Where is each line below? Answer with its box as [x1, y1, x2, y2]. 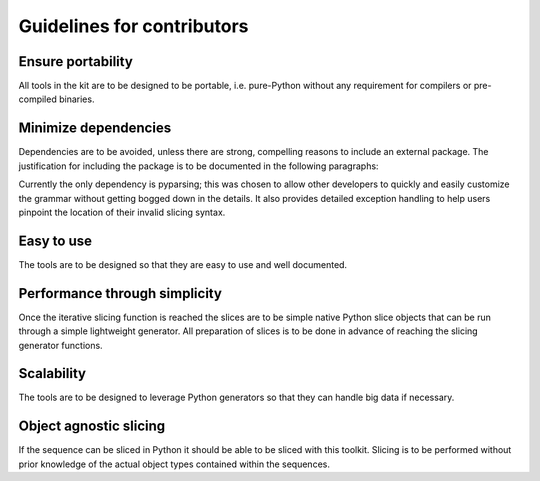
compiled [18, 93, 57, 105]
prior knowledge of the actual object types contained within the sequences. [18, 458, 330, 470]
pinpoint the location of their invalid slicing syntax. [18, 206, 226, 218]
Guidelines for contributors [18, 15, 249, 37]
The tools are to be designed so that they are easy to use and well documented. [18, 258, 348, 270]
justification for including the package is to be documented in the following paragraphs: [18, 160, 379, 172]
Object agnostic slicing [18, 418, 166, 435]
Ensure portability [18, 53, 134, 70]
